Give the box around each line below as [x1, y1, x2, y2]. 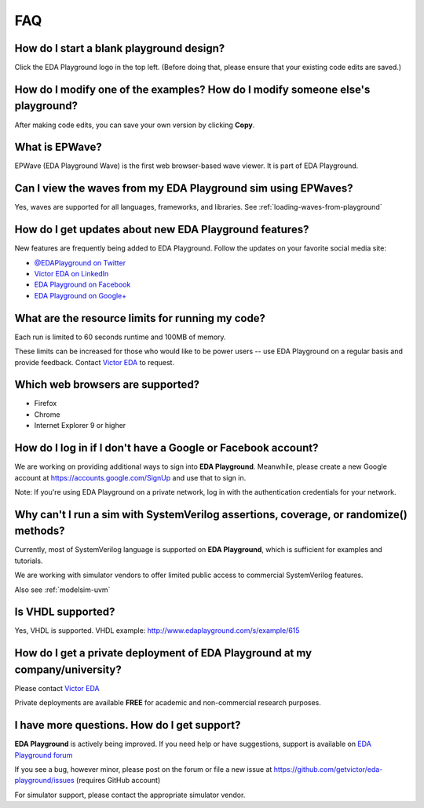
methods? [14, 525, 66, 538]
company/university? [14, 663, 122, 676]
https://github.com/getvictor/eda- [273, 765, 383, 774]
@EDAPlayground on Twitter [34, 258, 126, 267]
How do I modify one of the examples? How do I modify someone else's [14, 82, 371, 96]
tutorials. [14, 556, 43, 565]
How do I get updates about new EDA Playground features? [14, 223, 309, 236]
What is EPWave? [14, 141, 102, 154]
